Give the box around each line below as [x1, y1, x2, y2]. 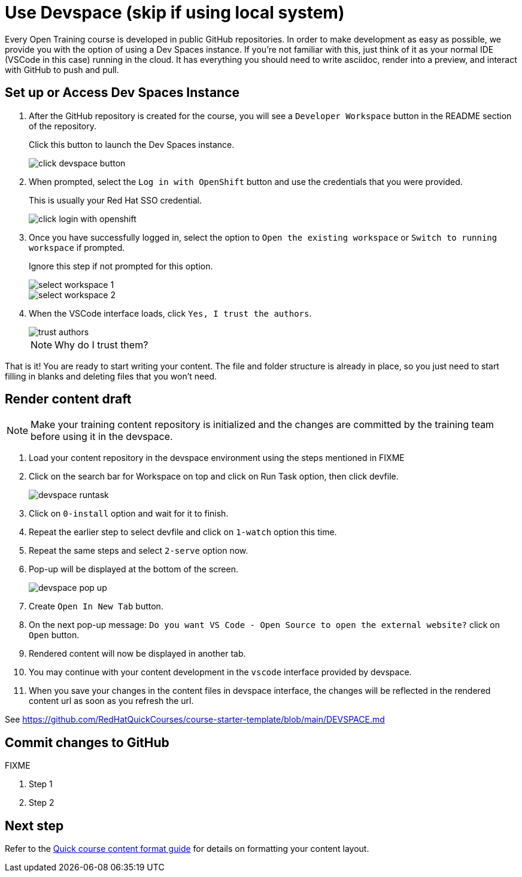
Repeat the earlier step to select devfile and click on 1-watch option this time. [29, 527, 337, 538]
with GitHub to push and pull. [5, 64, 119, 75]
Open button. [29, 630, 80, 641]
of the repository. [29, 120, 97, 131]
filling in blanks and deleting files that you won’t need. [5, 371, 217, 381]
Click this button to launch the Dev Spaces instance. [29, 139, 235, 150]
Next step [5, 818, 64, 833]
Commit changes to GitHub [5, 735, 169, 750]
